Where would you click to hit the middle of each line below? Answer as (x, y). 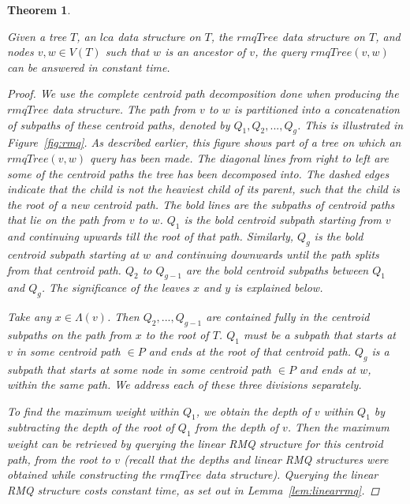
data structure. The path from (124, 108)
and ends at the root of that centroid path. (250, 351)
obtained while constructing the (82, 474)
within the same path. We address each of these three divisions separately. (184, 385)
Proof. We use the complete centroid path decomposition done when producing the (203, 93)
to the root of (177, 334)
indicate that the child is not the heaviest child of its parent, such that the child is (203, 189)
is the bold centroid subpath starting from (283, 220)
